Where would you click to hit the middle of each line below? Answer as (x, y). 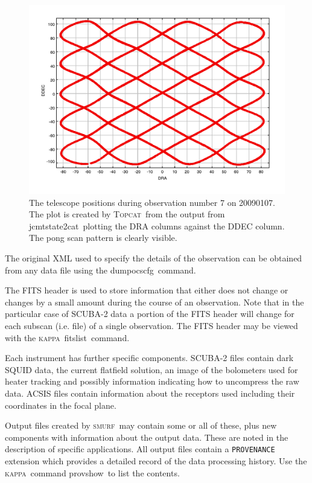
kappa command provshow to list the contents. (92, 472)
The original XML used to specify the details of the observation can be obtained (154, 258)
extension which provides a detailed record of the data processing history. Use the (156, 461)
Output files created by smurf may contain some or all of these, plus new (141, 425)
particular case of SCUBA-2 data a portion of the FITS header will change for (150, 314)
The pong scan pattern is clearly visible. (103, 238)
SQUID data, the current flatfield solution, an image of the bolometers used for (151, 369)
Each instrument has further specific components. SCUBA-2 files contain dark (149, 358)
